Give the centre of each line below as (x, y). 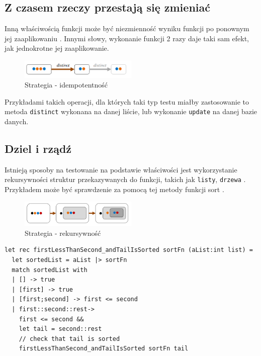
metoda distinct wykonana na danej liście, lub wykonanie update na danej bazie (131, 111)
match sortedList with (50, 270)
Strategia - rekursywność (63, 233)
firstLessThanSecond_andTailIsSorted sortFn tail (104, 349)
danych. (17, 121)
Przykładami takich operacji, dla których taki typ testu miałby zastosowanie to (127, 101)
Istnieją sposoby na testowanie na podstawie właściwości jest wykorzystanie (121, 169)
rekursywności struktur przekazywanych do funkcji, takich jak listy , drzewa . (125, 179)
